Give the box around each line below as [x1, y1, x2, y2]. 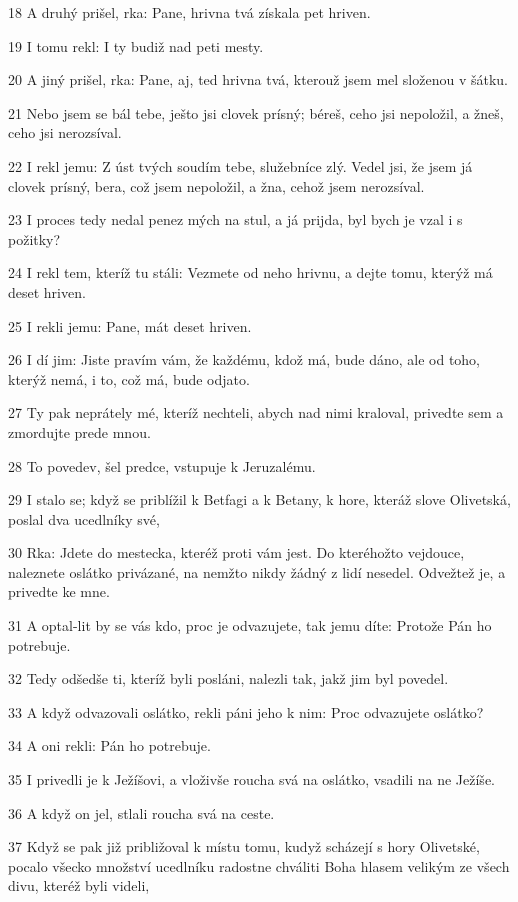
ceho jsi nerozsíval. [8, 122, 122, 143]
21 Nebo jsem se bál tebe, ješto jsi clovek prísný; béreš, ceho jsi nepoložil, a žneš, [8, 102, 504, 123]
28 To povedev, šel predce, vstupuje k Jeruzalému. [8, 455, 316, 476]
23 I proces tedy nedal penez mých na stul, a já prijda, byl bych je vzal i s [8, 209, 463, 230]
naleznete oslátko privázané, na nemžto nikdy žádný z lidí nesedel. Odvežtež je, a [8, 561, 506, 582]
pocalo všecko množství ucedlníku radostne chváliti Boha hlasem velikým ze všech [8, 855, 510, 876]
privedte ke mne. [8, 581, 110, 602]
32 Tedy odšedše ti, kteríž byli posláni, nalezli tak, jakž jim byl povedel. [8, 668, 449, 689]
